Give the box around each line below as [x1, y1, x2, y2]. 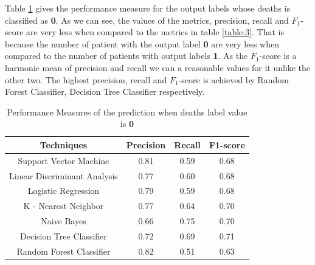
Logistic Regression [27, 184, 100, 197]
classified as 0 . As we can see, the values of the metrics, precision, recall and [5, 13, 289, 26]
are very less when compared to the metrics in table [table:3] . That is [26, 26, 285, 38]
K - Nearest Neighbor [23, 199, 104, 212]
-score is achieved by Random [178, 73, 289, 86]
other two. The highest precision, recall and [5, 73, 167, 86]
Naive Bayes [41, 215, 86, 227]
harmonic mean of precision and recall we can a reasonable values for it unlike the [5, 61, 311, 74]
